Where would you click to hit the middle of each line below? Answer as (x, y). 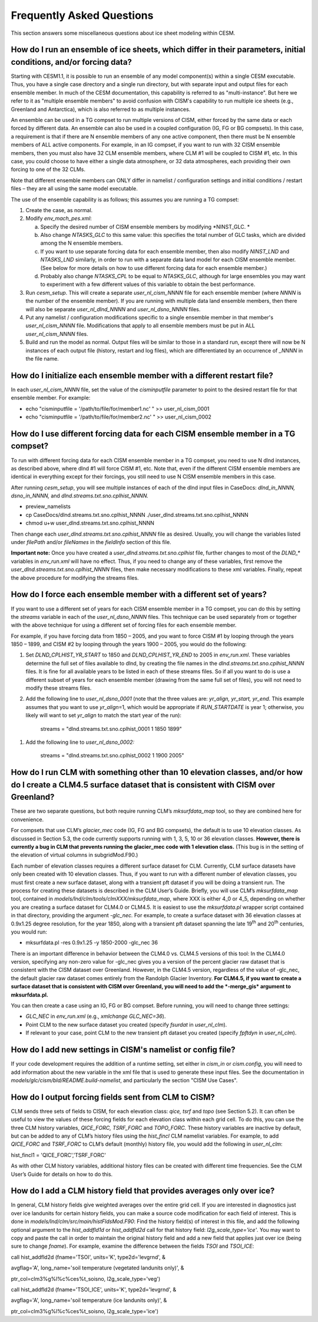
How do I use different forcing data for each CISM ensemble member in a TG (153, 433)
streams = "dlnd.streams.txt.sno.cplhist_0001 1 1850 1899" (111, 728)
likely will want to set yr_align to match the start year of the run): (104, 716)
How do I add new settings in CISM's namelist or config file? (123, 1050)
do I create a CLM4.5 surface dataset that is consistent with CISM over (143, 785)
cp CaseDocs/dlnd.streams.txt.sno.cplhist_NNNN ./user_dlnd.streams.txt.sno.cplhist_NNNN (137, 515)
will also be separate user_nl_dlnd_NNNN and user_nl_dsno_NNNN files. (113, 309)
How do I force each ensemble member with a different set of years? (139, 594)
